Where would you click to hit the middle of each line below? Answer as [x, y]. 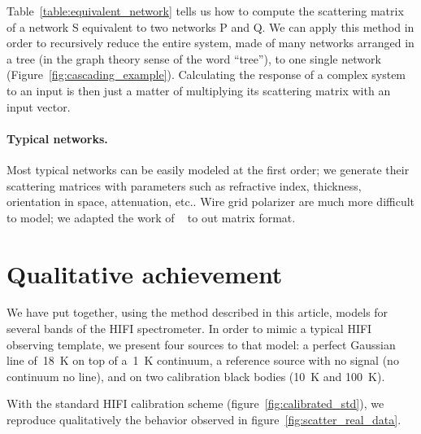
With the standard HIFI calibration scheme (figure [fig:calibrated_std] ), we [195, 403]
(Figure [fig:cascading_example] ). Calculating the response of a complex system [206, 75]
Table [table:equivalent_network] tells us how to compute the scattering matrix [205, 11]
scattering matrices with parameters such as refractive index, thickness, [184, 185]
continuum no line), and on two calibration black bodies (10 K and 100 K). [196, 376]
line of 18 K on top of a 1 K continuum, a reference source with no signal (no [203, 360]
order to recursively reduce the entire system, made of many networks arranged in [210, 43]
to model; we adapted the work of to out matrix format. [151, 217]
